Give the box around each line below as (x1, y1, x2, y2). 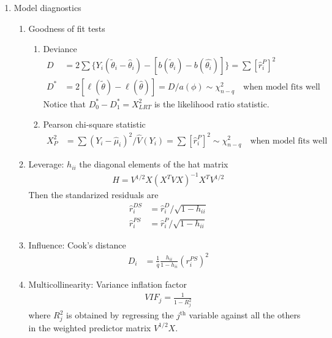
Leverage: (28, 158, 64, 171)
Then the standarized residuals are (28, 188, 159, 201)
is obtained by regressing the (66, 309, 174, 321)
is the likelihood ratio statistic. (154, 97, 270, 110)
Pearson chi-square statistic (43, 118, 146, 131)
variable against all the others (189, 309, 301, 321)
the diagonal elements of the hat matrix (79, 158, 228, 171)
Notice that (43, 97, 86, 110)
